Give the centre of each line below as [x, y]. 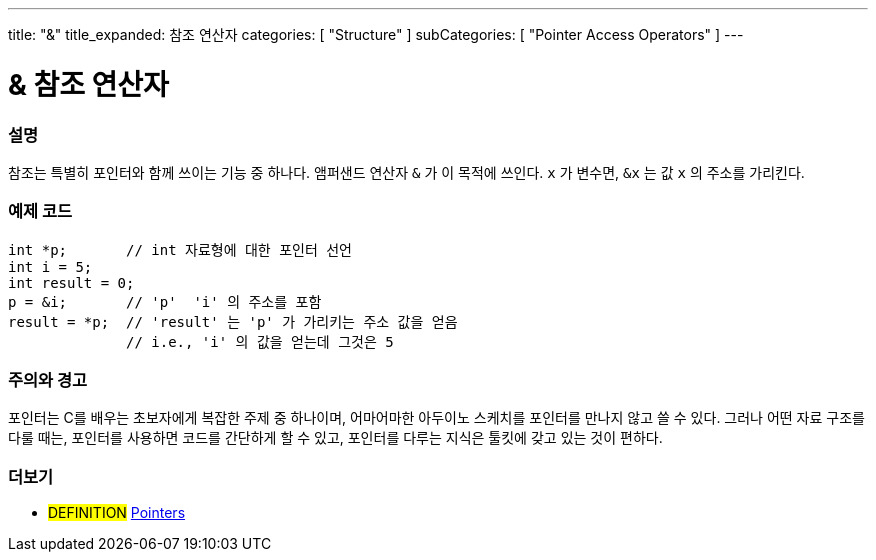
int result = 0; [71, 282]
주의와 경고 [48, 380]
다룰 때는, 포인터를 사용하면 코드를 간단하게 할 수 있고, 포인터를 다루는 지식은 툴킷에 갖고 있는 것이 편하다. [335, 438]
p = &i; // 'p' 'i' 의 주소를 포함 [165, 301]
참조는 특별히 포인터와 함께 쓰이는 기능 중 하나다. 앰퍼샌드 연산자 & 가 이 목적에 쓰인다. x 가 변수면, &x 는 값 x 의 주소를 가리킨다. [406, 172]
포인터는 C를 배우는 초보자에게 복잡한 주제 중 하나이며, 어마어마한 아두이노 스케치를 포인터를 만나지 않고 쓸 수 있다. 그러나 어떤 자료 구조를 [436, 418]
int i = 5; [50, 266]
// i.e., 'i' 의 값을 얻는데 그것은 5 [260, 341]
